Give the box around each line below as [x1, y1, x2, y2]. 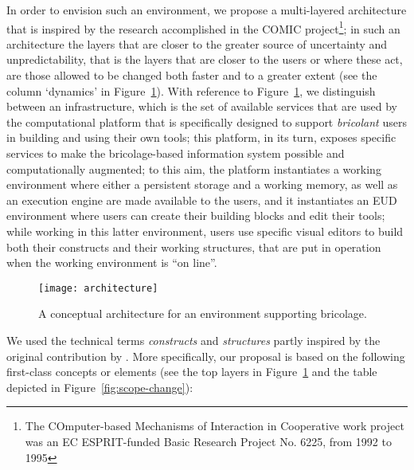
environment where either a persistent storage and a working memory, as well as [6, 176, 398, 193]
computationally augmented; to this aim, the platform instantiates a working [6, 160, 381, 177]
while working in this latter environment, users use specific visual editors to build [6, 222, 404, 239]
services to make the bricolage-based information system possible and [6, 145, 345, 161]
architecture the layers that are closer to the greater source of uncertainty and [6, 35, 388, 52]
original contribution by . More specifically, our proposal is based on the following [6, 347, 405, 364]
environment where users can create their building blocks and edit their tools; [6, 207, 385, 224]
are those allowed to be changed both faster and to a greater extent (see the [6, 67, 377, 84]
